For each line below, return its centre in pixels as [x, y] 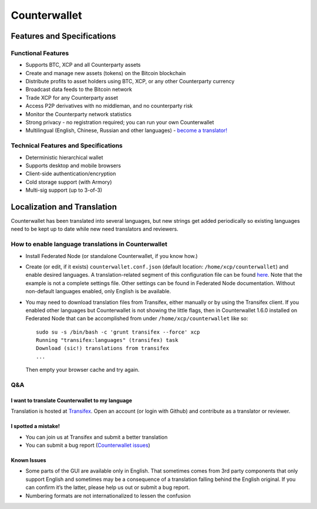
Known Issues [28, 460]
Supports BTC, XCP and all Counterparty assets [83, 65]
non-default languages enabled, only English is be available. [98, 291]
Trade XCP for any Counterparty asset [72, 97]
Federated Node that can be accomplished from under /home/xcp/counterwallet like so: [137, 318]
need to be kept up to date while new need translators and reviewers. [95, 229]
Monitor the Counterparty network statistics [79, 114]
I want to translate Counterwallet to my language [71, 400]
